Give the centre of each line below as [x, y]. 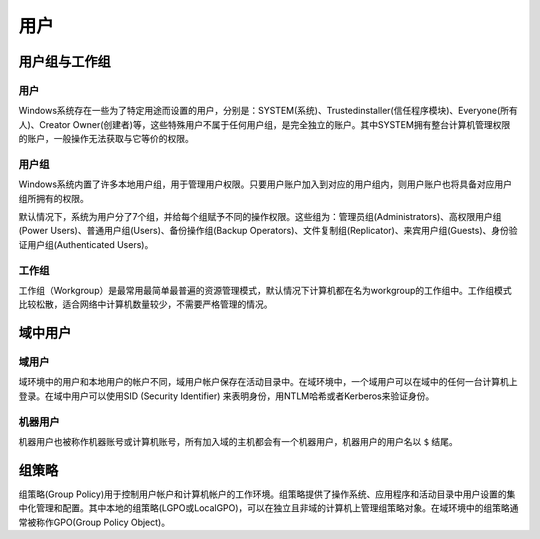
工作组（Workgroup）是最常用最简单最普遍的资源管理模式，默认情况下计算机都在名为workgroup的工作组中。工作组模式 [265, 290]
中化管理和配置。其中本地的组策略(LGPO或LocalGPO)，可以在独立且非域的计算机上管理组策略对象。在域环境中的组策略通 [268, 508]
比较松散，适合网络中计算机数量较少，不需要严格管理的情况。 [145, 304]
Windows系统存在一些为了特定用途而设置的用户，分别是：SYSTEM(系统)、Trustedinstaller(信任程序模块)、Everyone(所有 [268, 111]
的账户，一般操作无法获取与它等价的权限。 [106, 139]
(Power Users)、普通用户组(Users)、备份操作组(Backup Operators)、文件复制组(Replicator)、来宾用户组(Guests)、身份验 [268, 231]
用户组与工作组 [64, 61]
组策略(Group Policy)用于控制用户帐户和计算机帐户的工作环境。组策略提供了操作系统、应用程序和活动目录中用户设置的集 [267, 494]
